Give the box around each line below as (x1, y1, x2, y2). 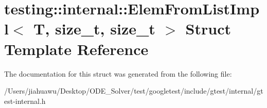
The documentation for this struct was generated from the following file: (4, 68, 232, 79)
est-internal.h (4, 95, 46, 106)
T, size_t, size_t (33, 18, 155, 39)
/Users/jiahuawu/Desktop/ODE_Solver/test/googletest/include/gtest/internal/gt (4, 85, 263, 96)
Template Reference (4, 38, 149, 59)
